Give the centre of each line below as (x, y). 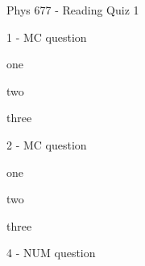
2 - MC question (47, 144)
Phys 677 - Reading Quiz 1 (73, 10)
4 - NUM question (51, 253)
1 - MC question (47, 37)
